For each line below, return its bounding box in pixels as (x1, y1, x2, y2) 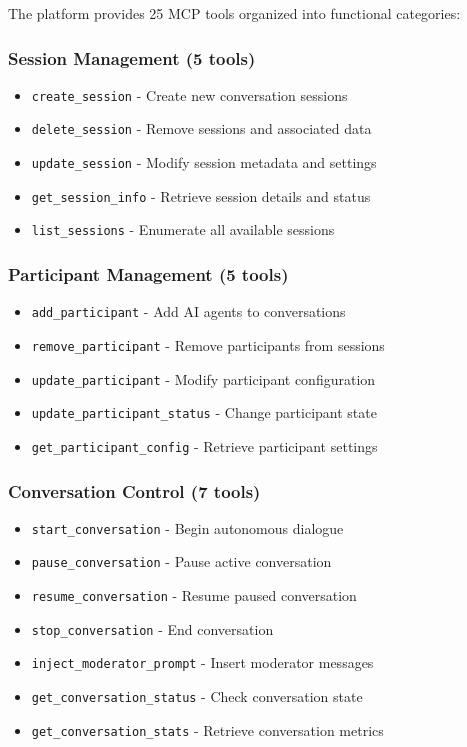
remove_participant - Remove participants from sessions (31, 334, 385, 355)
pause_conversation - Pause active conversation (31, 551, 332, 572)
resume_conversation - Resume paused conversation (31, 585, 357, 606)
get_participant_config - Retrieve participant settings (31, 435, 378, 456)
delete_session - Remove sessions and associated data (31, 118, 372, 139)
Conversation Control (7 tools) (8, 478, 261, 503)
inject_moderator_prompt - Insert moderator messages (31, 652, 374, 673)
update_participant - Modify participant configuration (31, 368, 376, 389)
